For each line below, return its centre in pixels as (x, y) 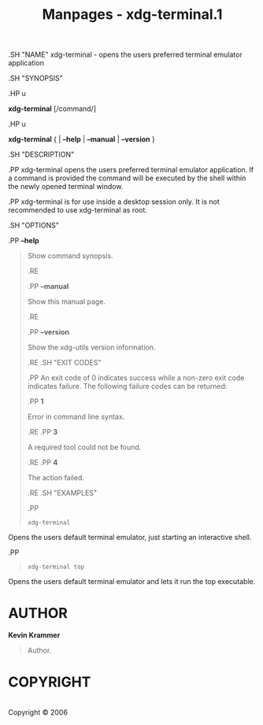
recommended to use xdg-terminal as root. (78, 210)
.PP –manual (48, 287)
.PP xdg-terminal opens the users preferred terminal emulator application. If (131, 170)
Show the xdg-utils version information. (91, 347)
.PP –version (48, 332)
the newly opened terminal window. (66, 187)
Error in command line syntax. (76, 417)
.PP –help (24, 241)
